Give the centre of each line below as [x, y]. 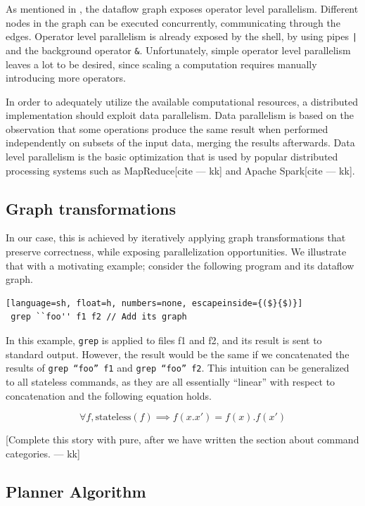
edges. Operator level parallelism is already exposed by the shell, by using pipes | [181, 36]
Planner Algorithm [76, 491]
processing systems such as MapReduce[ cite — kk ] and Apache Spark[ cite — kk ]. [180, 170]
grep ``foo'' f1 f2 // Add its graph [99, 317]
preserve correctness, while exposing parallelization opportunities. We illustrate [176, 252]
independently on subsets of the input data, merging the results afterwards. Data [180, 143]
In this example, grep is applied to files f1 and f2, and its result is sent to [164, 340]
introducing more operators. [66, 78]
